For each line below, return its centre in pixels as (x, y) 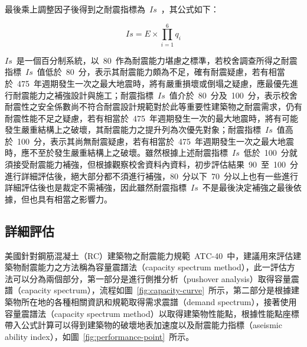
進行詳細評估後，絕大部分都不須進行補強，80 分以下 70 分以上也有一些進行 (151, 176)
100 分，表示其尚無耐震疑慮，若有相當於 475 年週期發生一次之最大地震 (155, 141)
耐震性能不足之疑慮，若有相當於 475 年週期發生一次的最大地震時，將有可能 (151, 118)
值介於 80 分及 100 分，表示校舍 (233, 95)
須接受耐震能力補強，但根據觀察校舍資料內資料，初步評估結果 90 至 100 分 (151, 164)
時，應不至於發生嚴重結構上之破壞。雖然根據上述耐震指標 (116, 153)
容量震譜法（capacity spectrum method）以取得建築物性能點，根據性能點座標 (152, 313)
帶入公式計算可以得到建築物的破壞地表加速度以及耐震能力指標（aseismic (143, 325)
